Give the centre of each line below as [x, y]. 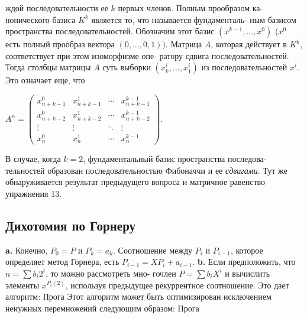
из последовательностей [244, 67]
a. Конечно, [27, 250]
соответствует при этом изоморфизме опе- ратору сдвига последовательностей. [147, 55]
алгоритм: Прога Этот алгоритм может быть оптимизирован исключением [138, 296]
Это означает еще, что [45, 80]
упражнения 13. [34, 193]
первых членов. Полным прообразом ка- [190, 8]
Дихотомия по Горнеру [71, 225]
